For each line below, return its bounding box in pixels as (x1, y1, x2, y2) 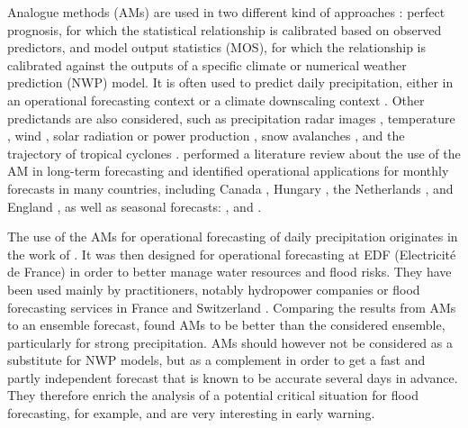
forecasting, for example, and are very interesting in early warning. (7, 404, 375, 423)
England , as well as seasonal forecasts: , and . (7, 196, 262, 215)
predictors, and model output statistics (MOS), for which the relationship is (7, 38, 426, 57)
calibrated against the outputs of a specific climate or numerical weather (7, 55, 407, 74)
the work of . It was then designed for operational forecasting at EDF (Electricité (7, 244, 456, 263)
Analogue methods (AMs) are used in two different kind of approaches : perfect (7, 3, 445, 21)
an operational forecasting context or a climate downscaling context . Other (7, 90, 425, 109)
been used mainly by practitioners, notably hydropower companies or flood (7, 279, 420, 298)
